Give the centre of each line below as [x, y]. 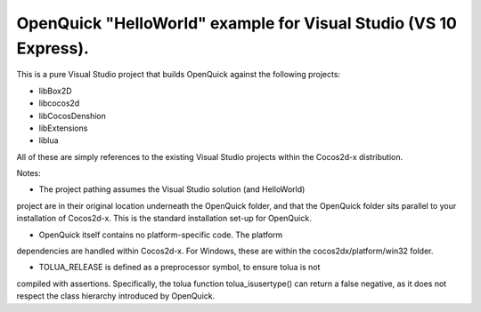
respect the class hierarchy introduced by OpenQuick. [116, 296]
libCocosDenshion [73, 116]
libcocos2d [59, 103]
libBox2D [55, 91]
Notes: [29, 173]
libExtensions [63, 128]
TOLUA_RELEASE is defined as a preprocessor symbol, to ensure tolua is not [179, 268]
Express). [53, 48]
